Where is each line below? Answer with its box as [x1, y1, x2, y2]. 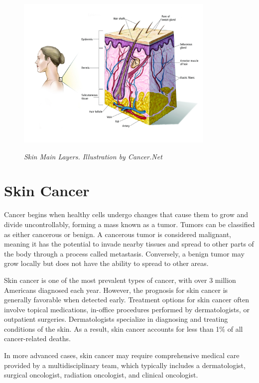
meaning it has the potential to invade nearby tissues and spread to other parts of [4, 239, 254, 249]
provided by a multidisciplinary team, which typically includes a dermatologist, [4, 360, 246, 370]
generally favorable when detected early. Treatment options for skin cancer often [4, 294, 249, 305]
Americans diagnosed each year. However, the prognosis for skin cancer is [4, 284, 228, 295]
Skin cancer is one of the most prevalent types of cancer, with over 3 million [4, 274, 236, 285]
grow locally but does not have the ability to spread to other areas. [4, 258, 209, 268]
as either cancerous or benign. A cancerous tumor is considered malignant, [4, 229, 231, 239]
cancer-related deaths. [4, 333, 71, 344]
